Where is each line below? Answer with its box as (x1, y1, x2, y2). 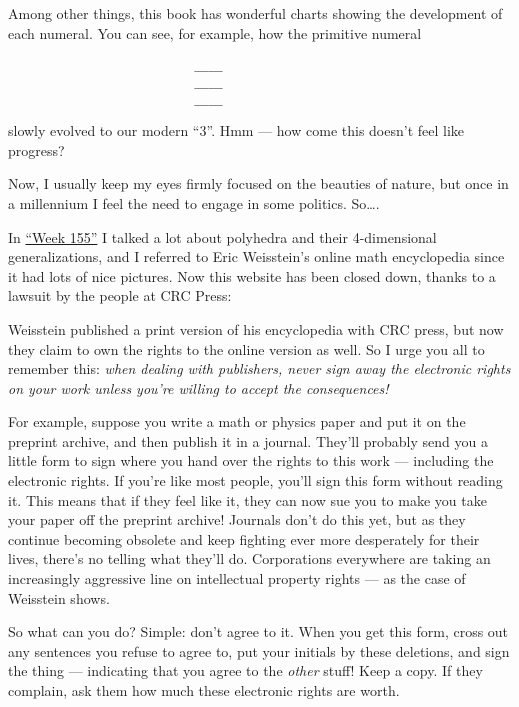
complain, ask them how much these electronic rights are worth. (8, 680, 400, 700)
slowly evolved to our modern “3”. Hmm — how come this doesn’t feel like (8, 120, 465, 141)
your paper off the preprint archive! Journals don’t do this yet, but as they (8, 509, 466, 530)
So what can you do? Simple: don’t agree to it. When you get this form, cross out (8, 621, 509, 642)
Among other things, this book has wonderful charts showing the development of (8, 3, 503, 23)
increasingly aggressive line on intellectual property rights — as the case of (8, 568, 466, 589)
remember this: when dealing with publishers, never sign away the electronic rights (8, 358, 511, 379)
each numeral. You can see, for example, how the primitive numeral (8, 22, 422, 43)
